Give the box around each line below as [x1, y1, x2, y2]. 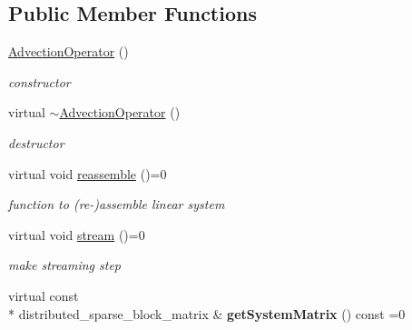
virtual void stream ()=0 [8, 225, 145, 244]
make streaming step [8, 255, 121, 275]
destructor [8, 133, 64, 152]
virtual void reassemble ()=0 [8, 164, 167, 183]
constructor [8, 72, 71, 91]
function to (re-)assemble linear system [8, 195, 225, 214]
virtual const [8, 285, 79, 305]
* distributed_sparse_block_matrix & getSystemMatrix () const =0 [8, 304, 406, 323]
